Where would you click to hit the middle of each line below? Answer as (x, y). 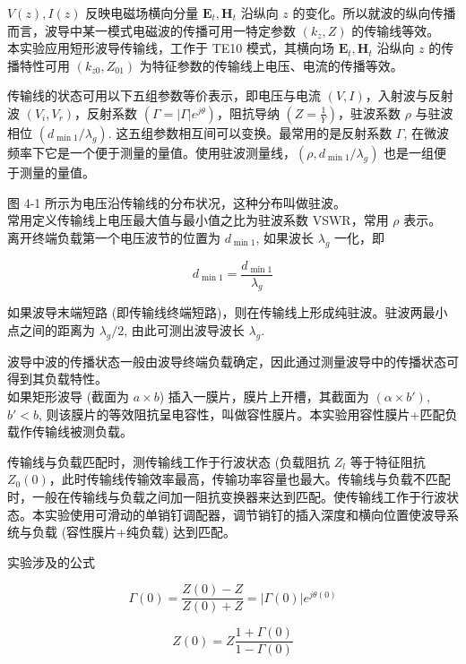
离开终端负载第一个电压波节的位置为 (114, 237)
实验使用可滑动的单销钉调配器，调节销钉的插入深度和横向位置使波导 (245, 514)
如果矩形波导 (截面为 (69, 396)
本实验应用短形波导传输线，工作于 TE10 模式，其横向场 (171, 48)
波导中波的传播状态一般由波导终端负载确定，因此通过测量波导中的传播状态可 (233, 361)
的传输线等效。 (396, 30)
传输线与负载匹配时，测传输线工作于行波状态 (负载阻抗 (169, 461)
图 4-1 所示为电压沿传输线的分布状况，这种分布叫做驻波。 (177, 202)
